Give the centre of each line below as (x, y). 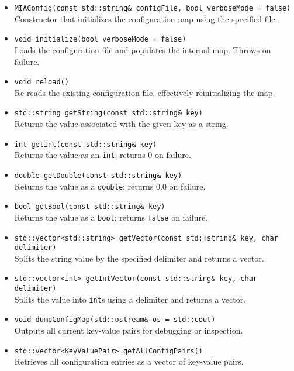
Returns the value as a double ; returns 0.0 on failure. (110, 186)
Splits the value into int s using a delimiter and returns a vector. (130, 299)
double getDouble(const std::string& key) (98, 175)
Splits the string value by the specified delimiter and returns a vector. (139, 258)
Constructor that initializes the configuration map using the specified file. (146, 18)
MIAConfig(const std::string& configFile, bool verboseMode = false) (153, 8)
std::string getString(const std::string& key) (108, 113)
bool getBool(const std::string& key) (90, 207)
